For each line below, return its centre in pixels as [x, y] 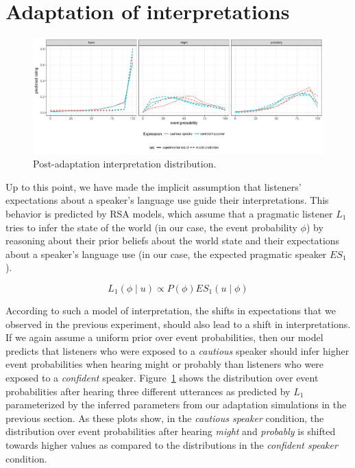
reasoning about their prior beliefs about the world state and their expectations [173, 241]
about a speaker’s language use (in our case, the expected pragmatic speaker [166, 254]
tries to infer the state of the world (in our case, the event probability [151, 227]
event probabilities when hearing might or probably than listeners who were [165, 364]
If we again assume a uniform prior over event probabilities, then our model [164, 337]
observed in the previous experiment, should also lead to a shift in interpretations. [178, 324]
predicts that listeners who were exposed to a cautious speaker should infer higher [177, 350]
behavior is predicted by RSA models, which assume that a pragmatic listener [169, 214]
